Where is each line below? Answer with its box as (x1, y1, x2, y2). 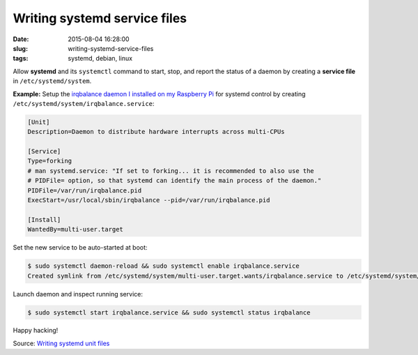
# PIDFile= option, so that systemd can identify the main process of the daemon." (27, 176, 322, 185)
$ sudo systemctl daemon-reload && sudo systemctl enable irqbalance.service (27, 262, 300, 270)
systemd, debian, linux (68, 54, 132, 63)
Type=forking (27, 157, 72, 165)
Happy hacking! (13, 326, 59, 335)
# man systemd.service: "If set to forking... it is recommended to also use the (27, 167, 315, 174)
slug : (13, 44, 28, 52)
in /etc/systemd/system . (13, 77, 92, 85)
